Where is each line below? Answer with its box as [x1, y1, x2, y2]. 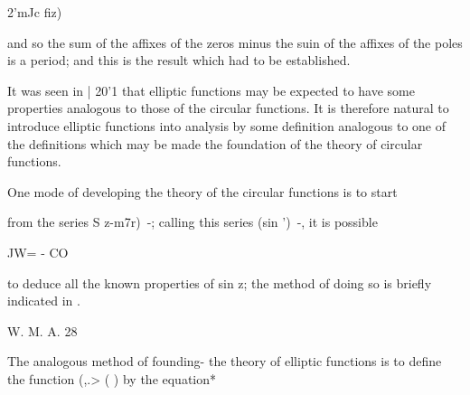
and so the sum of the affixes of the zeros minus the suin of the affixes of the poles [7, 33, 463, 52]
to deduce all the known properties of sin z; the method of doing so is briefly [7, 273, 432, 292]
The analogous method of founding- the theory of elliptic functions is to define [7, 352, 442, 371]
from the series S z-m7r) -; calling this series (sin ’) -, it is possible [7, 212, 378, 231]
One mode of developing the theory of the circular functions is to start [7, 182, 398, 201]
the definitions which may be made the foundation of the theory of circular [7, 134, 423, 153]
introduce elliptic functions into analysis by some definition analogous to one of [7, 116, 446, 135]
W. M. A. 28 [7, 321, 78, 340]
